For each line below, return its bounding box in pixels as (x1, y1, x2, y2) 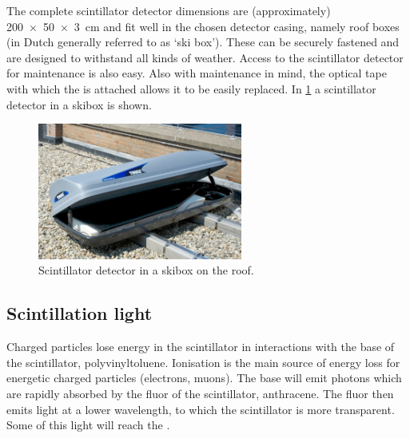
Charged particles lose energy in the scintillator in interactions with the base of (6, 338, 395, 355)
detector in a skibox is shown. (6, 96, 152, 112)
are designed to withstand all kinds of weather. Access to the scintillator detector (6, 49, 404, 65)
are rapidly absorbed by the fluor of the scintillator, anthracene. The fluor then (6, 385, 394, 401)
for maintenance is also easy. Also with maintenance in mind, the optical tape (6, 65, 387, 81)
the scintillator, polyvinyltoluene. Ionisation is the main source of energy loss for (6, 353, 400, 370)
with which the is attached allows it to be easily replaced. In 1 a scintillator (6, 80, 376, 97)
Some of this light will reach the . (6, 416, 170, 433)
